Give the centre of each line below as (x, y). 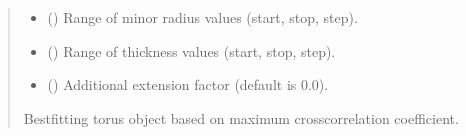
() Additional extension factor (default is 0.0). (188, 84)
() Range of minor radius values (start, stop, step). (202, 17)
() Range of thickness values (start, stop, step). (191, 50)
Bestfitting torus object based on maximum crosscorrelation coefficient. (241, 117)
